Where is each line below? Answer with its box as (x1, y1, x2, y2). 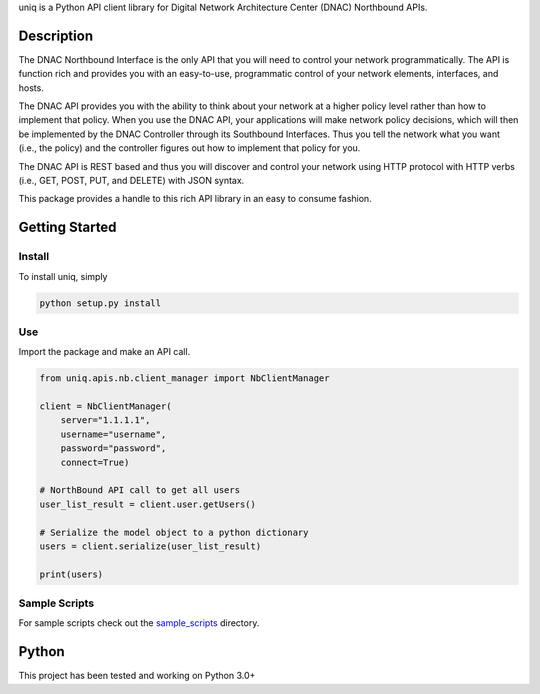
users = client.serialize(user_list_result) (39, 540, 262, 552)
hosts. (18, 81, 44, 94)
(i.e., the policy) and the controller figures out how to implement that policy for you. (18, 142, 361, 154)
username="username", (60, 428, 167, 440)
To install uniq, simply (18, 270, 108, 282)
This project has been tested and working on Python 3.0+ (18, 670, 256, 682)
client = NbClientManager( (39, 401, 172, 412)
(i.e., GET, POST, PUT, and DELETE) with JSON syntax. (18, 175, 245, 187)
